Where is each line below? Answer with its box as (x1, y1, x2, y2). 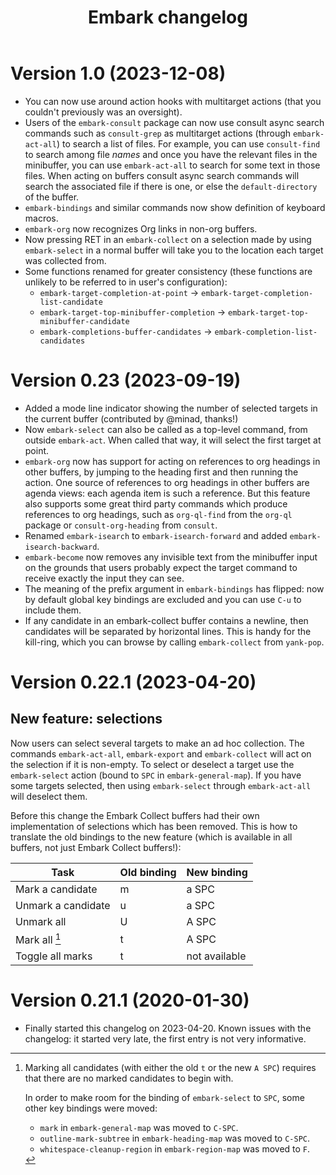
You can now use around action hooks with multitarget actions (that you (24, 95, 322, 107)
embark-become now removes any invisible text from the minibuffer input (24, 551, 318, 563)
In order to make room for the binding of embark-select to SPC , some (24, 1092, 305, 1104)
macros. (24, 212, 59, 224)
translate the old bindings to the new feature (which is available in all (10, 831, 293, 843)
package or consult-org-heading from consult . (24, 519, 218, 531)
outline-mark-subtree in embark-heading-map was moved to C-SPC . (39, 1132, 311, 1145)
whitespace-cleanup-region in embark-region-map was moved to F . (39, 1143, 311, 1155)
